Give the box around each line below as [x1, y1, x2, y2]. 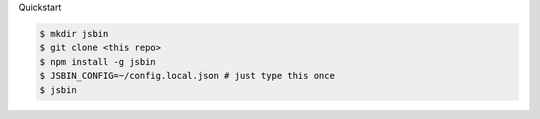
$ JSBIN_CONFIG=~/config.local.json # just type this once [39, 70, 335, 82]
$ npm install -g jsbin [39, 56, 157, 67]
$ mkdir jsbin [39, 28, 109, 39]
